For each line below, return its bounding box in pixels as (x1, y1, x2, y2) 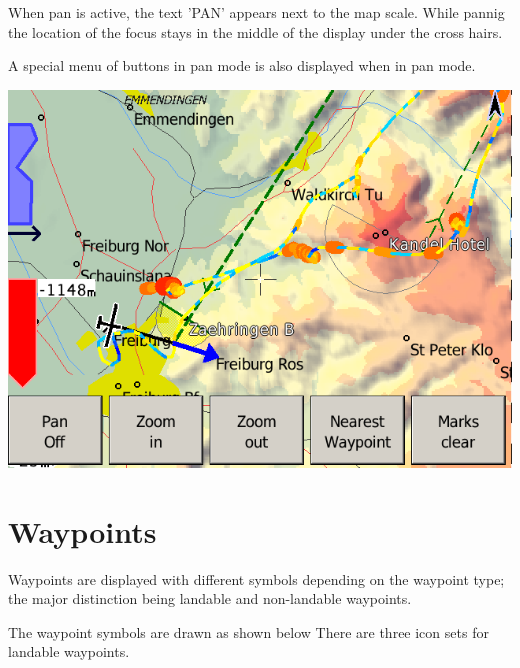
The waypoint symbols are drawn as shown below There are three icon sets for (8, 621, 489, 642)
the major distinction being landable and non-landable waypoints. (8, 588, 412, 609)
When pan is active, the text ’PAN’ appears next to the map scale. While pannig (8, 2, 505, 22)
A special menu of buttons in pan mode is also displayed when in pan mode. (8, 55, 476, 76)
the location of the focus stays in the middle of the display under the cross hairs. (8, 21, 503, 42)
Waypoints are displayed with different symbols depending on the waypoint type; (8, 568, 505, 589)
